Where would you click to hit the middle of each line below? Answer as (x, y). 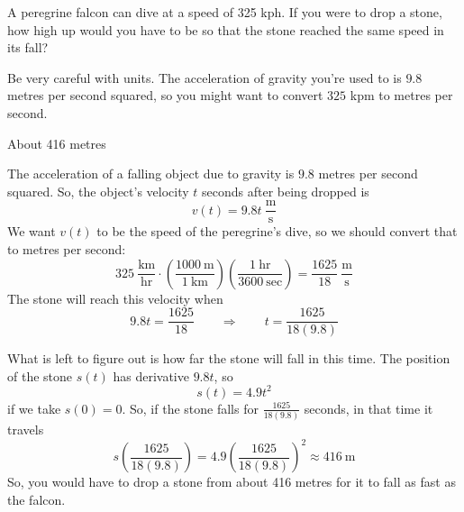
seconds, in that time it (368, 408)
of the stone (40, 375)
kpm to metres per (401, 95)
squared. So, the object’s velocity (98, 191)
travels (26, 430)
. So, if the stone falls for (190, 408)
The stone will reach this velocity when (115, 298)
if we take (34, 408)
